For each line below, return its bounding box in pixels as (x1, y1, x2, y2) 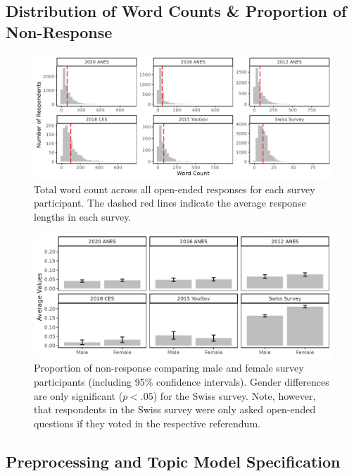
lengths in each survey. (34, 209, 132, 224)
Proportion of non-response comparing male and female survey (34, 360, 304, 375)
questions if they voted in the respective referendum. (34, 415, 260, 430)
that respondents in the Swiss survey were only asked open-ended (34, 402, 316, 417)
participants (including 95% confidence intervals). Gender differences (34, 374, 329, 389)
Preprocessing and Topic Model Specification (6, 450, 341, 472)
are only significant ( (34, 388, 123, 403)
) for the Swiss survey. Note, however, (153, 388, 316, 403)
